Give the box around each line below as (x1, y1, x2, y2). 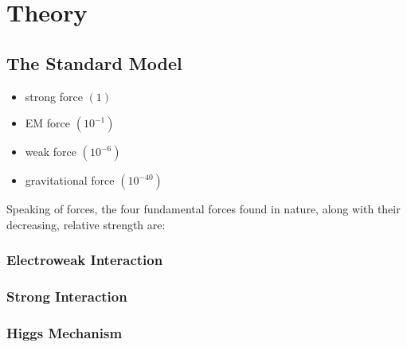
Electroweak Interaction (6, 250, 163, 270)
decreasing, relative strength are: (6, 216, 166, 232)
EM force (25, 115, 71, 131)
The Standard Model (6, 50, 182, 75)
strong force (25, 88, 83, 104)
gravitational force (25, 172, 115, 189)
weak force (25, 143, 76, 160)
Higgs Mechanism (6, 322, 123, 342)
